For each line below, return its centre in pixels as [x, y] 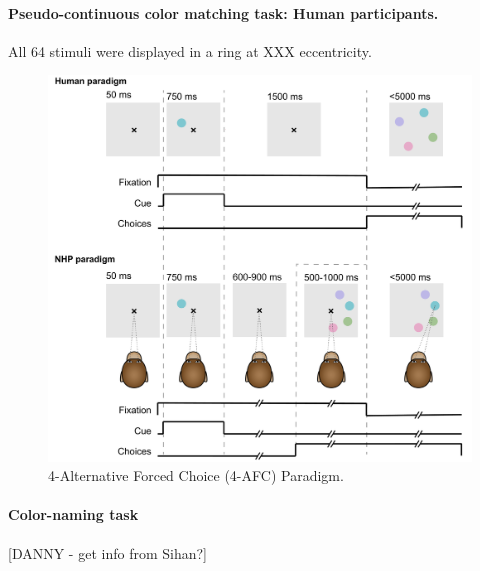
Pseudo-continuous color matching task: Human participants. [223, 12]
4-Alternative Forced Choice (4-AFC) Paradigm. [196, 475]
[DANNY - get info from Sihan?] [107, 552]
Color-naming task [73, 514]
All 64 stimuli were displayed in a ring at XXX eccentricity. [190, 50]
